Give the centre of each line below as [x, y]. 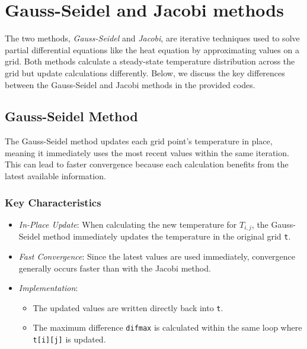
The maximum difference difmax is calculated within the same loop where [167, 327]
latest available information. [55, 176]
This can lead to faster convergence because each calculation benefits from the [147, 164]
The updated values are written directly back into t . [128, 307]
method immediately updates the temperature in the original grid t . [167, 236]
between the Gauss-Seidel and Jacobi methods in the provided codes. [130, 84]
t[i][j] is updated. [69, 339]
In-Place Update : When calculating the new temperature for [128, 224]
